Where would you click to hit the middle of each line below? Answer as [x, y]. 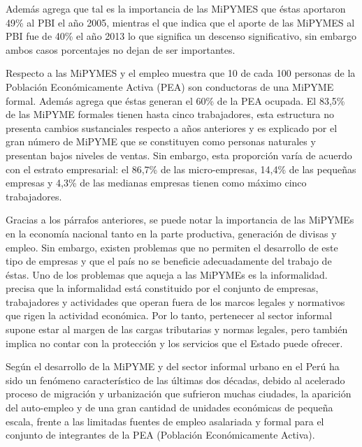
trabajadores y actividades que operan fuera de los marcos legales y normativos [175, 301]
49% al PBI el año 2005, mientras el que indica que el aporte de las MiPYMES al [180, 22]
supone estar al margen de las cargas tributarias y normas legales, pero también [177, 329]
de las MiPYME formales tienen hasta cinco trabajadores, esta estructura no [170, 114]
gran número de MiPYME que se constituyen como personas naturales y [161, 141]
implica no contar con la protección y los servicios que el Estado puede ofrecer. [174, 343]
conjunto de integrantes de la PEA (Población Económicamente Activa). [160, 435]
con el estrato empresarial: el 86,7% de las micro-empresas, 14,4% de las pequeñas [181, 169]
